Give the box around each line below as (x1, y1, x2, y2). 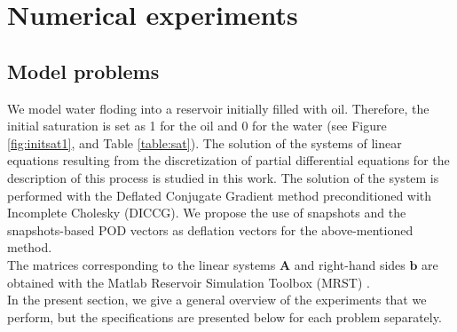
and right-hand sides (294, 255, 406, 273)
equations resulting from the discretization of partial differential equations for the (7, 151, 450, 170)
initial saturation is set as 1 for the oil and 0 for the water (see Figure (7, 116, 387, 135)
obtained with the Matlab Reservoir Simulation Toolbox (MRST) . (7, 273, 370, 291)
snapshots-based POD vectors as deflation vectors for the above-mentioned (7, 220, 414, 239)
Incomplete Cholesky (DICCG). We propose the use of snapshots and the (7, 203, 406, 222)
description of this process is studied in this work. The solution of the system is (7, 168, 439, 186)
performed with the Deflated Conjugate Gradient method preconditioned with (7, 186, 432, 204)
